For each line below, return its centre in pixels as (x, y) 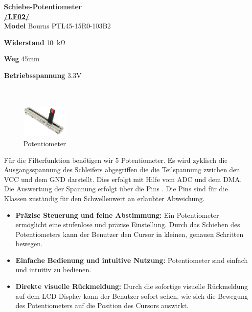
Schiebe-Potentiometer (43, 6)
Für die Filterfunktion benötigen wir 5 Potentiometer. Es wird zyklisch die (116, 160)
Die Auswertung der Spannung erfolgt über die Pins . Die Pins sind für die (116, 189)
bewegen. (29, 244)
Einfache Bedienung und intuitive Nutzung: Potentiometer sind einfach (132, 260)
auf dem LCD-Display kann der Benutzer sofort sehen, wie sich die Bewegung (132, 296)
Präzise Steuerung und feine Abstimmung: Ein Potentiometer (117, 215)
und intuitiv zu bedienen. (53, 270)
